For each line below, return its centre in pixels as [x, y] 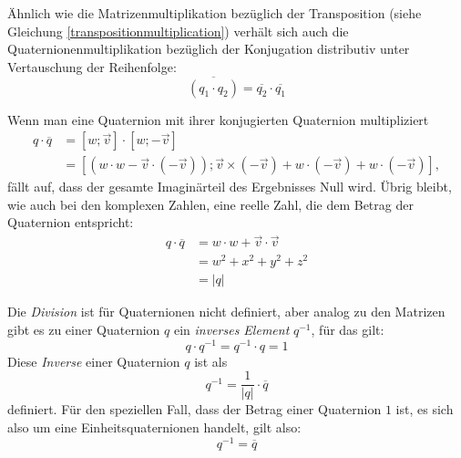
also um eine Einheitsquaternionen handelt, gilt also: [154, 427]
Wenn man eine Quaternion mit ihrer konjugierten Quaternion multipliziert [218, 119]
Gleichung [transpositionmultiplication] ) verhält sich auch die [178, 31]
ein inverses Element [231, 330]
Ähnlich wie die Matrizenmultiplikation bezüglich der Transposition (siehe [215, 13]
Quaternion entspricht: [71, 222]
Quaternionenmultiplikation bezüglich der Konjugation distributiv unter [209, 49]
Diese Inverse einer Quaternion [94, 361]
